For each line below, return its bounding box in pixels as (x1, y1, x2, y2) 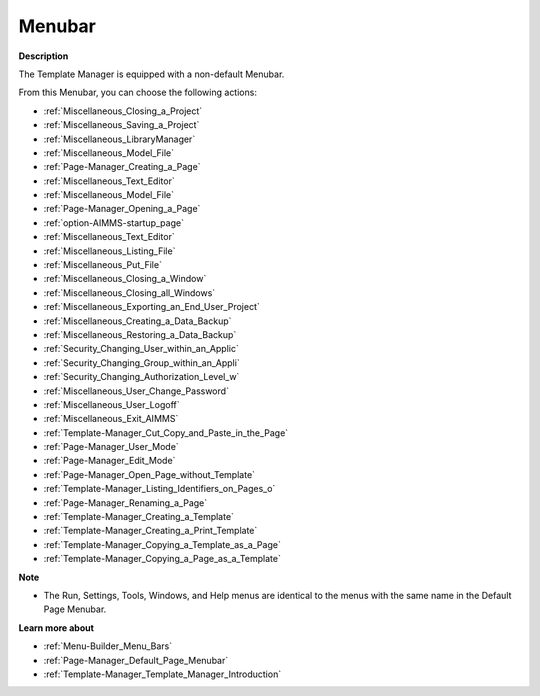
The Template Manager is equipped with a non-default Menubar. (18, 68, 285, 80)
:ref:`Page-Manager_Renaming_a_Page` (43, 496, 208, 509)
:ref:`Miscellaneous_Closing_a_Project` (43, 105, 203, 117)
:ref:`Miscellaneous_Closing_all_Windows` (43, 286, 216, 299)
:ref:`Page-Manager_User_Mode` (43, 441, 179, 453)
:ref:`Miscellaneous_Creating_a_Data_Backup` (43, 315, 232, 327)
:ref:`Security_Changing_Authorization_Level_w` (43, 371, 240, 383)
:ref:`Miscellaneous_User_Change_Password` (43, 385, 230, 397)
